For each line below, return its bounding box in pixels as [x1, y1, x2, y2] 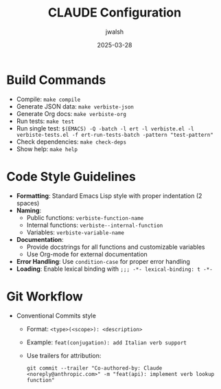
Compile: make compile [16, 95, 81, 103]
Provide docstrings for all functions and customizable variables [26, 243, 205, 251]
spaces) [16, 199, 40, 207]
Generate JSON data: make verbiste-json [16, 102, 135, 111]
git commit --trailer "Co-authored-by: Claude [26, 364, 163, 372]
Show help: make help [16, 144, 78, 153]
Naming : [16, 206, 42, 214]
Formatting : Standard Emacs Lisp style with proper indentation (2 [16, 191, 202, 200]
